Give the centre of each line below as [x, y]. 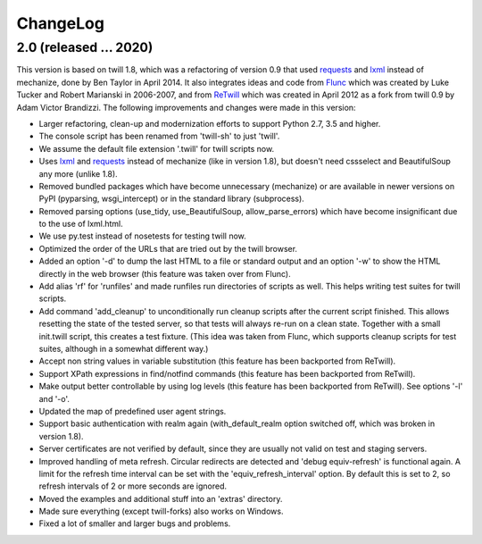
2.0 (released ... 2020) [85, 47]
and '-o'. [54, 398]
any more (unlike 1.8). [78, 173]
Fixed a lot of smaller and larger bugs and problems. [135, 523]
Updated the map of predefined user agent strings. [133, 411]
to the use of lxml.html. [81, 224]
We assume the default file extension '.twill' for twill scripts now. [157, 148]
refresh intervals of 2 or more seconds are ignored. [133, 486]
